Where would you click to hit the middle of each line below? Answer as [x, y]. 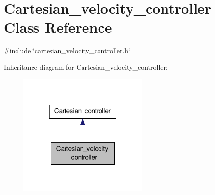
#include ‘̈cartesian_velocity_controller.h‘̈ [67, 50]
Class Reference [58, 27]
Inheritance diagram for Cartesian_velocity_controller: [86, 66]
